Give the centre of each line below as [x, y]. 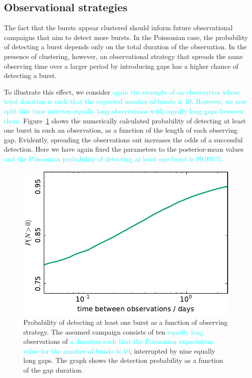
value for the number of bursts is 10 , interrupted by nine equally [119, 350]
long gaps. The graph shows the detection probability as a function [123, 360]
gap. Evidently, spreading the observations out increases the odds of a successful [124, 139]
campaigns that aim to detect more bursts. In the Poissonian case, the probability [126, 37]
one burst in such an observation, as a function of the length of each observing [121, 130]
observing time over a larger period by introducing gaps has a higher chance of [121, 66]
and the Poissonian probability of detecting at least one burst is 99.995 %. [114, 158]
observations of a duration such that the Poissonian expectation [118, 341]
